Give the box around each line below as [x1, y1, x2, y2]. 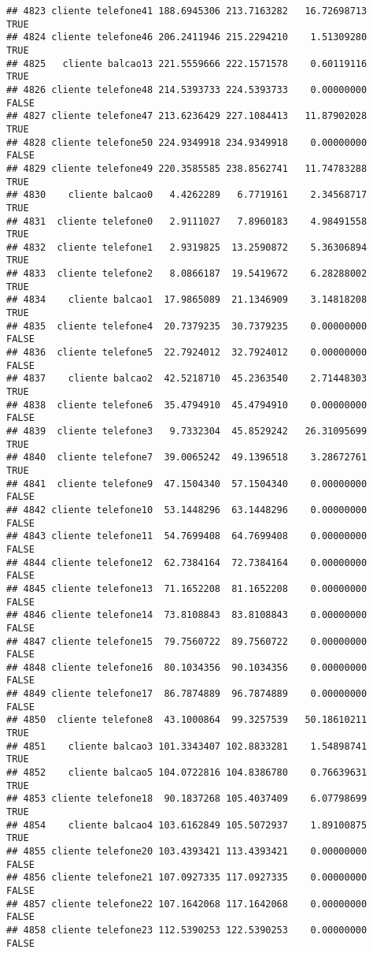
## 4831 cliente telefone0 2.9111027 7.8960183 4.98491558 [6, 215, 367, 227]
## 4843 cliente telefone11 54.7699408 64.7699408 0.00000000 [6, 530, 367, 542]
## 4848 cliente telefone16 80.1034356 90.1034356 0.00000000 [6, 661, 367, 673]
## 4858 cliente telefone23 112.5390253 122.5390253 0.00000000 [6, 924, 367, 936]
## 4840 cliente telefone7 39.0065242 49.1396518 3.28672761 [6, 452, 367, 463]
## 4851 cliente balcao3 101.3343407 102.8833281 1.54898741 [6, 740, 367, 752]
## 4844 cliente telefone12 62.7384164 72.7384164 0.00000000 [6, 557, 367, 568]
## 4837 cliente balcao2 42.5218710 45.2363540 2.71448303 [6, 373, 367, 385]
